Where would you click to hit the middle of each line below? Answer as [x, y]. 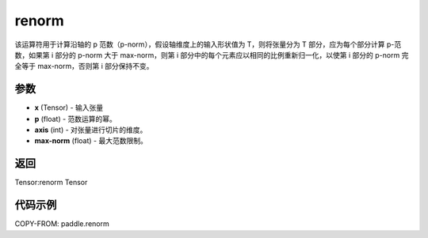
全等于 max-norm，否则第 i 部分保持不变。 [84, 66]
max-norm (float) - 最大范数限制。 [91, 141]
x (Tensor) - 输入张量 [69, 108]
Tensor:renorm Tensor [51, 183]
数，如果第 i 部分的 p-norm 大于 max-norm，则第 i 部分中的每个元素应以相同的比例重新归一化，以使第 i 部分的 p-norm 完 [212, 55]
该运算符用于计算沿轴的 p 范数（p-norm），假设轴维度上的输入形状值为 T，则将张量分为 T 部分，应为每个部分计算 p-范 [208, 44]
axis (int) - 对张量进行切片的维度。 [91, 130]
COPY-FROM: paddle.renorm [62, 224]
